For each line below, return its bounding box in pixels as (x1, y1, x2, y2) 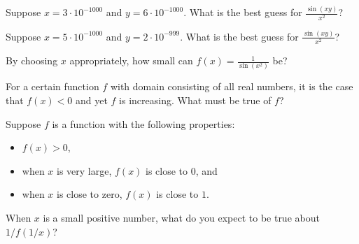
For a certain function (6, 79, 99, 94)
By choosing (6, 53, 58, 68)
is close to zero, (57, 187, 122, 201)
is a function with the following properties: (52, 116, 235, 131)
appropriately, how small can (69, 53, 193, 68)
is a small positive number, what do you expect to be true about (43, 210, 320, 224)
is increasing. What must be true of (119, 93, 272, 107)
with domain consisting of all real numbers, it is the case (110, 79, 353, 94)
